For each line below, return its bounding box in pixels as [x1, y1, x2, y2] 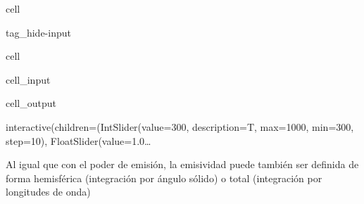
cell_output [6, 96, 56, 110]
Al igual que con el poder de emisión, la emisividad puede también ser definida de [6, 157, 359, 172]
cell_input [6, 72, 51, 87]
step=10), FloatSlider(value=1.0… [6, 133, 151, 148]
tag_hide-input [6, 25, 71, 39]
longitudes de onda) [6, 184, 91, 199]
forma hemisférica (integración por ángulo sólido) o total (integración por [6, 170, 322, 185]
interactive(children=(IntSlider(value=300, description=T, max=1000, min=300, [6, 119, 354, 134]
